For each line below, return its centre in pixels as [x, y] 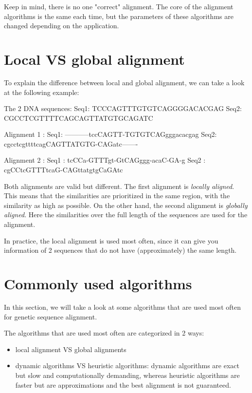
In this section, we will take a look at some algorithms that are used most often [122, 307]
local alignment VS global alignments [71, 349]
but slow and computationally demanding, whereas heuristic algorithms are [127, 375]
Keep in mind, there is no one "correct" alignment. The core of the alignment [119, 6]
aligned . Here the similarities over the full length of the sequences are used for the [126, 215]
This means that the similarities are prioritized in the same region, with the [117, 196]
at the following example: [42, 92]
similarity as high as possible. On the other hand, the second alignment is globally [126, 205]
